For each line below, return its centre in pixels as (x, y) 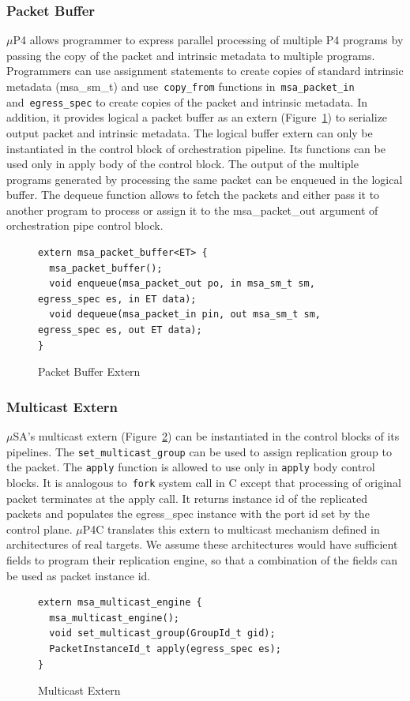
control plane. (39, 529)
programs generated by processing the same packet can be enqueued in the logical (205, 179)
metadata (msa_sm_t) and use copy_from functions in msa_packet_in (181, 86)
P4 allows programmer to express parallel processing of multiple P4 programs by (208, 40)
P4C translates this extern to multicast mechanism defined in (231, 529)
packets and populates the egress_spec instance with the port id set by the (188, 514)
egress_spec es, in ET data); (117, 299)
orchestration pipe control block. (85, 225)
